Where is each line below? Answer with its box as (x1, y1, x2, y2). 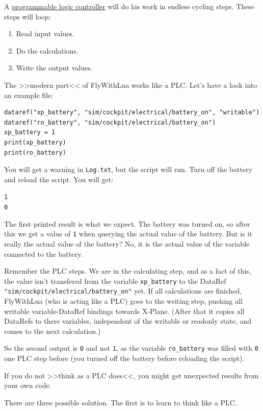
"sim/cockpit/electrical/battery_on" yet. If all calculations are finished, (4, 285, 242, 296)
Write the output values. (16, 62, 93, 73)
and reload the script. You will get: (4, 174, 114, 184)
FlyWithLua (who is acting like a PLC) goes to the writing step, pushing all (4, 296, 243, 306)
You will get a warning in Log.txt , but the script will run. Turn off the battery (4, 164, 252, 175)
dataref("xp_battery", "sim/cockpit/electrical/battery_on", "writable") (4, 109, 260, 116)
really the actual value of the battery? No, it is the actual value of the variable (4, 238, 250, 249)
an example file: (4, 89, 54, 100)
